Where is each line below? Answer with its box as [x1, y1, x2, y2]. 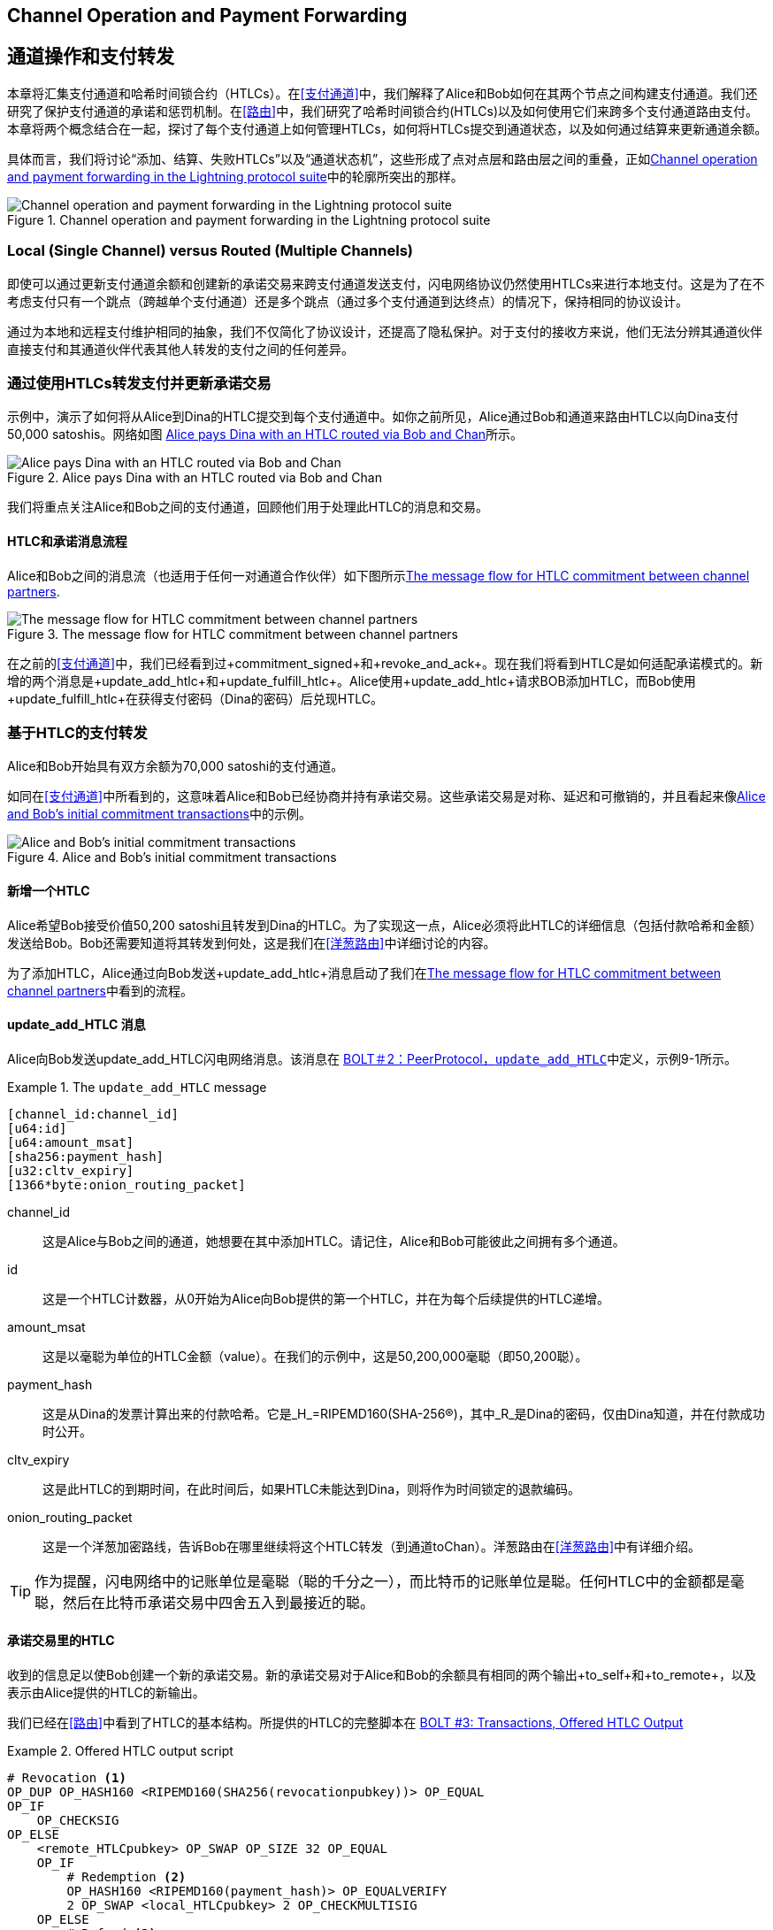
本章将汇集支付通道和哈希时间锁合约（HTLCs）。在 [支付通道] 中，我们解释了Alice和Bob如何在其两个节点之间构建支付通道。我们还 [7, 85, 758, 101]
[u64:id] [7, 1120, 67, 1135]
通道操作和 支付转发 [7, 45, 174, 68]
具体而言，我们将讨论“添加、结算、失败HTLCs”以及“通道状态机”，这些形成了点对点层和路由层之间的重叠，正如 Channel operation [7, 150, 758, 166]
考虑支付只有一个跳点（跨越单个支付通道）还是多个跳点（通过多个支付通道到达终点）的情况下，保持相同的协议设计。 [7, 293, 688, 309]
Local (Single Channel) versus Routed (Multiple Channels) [7, 242, 413, 260]
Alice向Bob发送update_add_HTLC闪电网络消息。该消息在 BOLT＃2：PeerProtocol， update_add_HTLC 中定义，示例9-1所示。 [7, 1050, 737, 1066]
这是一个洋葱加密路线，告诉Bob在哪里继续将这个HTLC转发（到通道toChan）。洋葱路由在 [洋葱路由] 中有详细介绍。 [42, 1538, 701, 1554]
